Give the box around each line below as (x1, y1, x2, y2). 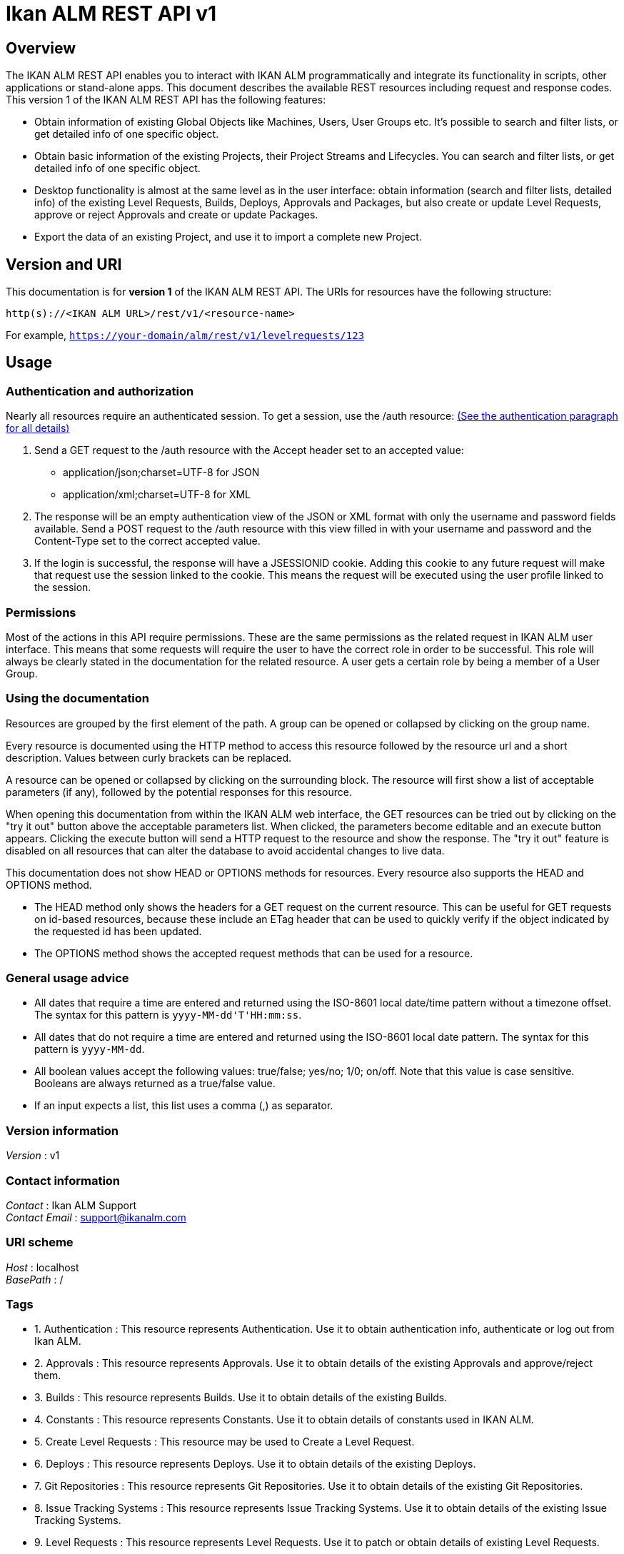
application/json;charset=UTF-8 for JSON (63, 466, 260, 479)
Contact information (6, 1173, 121, 1188)
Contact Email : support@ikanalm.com (6, 1211, 186, 1223)
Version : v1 (6, 1149, 60, 1162)
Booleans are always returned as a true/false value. (34, 1077, 276, 1090)
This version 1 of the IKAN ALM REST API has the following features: (6, 94, 326, 106)
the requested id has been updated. (34, 924, 202, 937)
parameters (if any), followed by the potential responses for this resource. (6, 785, 353, 798)
